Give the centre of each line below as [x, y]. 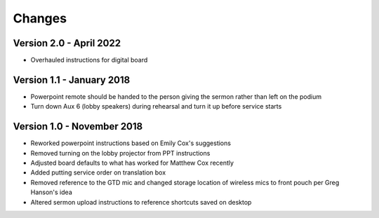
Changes [40, 18]
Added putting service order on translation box [98, 172]
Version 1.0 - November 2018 [78, 127]
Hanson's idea [52, 192]
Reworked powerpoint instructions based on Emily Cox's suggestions [131, 143]
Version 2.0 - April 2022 [67, 43]
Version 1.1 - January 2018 [72, 80]
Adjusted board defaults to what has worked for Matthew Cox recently [132, 163]
